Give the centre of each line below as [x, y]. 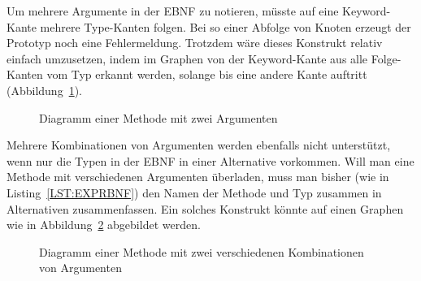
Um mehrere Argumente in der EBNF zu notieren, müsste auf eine [173, 11]
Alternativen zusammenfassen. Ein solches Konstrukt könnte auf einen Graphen [205, 208]
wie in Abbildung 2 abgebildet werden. [104, 225]
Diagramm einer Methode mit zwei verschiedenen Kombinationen [202, 251]
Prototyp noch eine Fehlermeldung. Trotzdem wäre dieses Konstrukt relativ [195, 43]
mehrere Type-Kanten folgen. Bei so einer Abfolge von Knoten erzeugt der [226, 26]
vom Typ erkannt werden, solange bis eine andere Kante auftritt [207, 74]
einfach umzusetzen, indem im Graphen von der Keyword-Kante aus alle [187, 58]
